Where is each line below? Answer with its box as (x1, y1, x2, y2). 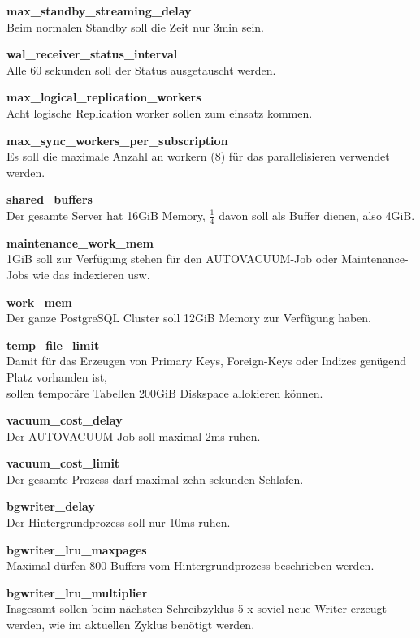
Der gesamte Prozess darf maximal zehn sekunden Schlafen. (6, 470, 304, 487)
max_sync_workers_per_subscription (6, 131, 228, 149)
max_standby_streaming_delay (6, 2, 192, 19)
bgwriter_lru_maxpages (6, 541, 147, 558)
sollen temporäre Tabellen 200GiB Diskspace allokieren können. (6, 384, 323, 401)
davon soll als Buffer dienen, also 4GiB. (219, 206, 415, 223)
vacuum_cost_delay (6, 412, 123, 429)
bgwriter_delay (6, 498, 95, 515)
